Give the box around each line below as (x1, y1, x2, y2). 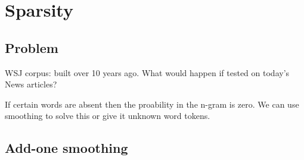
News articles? (5, 78, 57, 90)
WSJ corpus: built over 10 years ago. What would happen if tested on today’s (5, 66, 290, 79)
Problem (5, 38, 58, 57)
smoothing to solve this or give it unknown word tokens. (5, 109, 210, 122)
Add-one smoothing (5, 139, 128, 157)
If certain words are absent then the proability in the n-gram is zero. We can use (5, 98, 299, 110)
